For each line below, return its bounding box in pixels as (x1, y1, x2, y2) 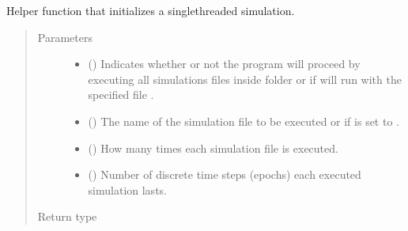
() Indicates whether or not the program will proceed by (88, 55, 361, 72)
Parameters (37, 28, 93, 45)
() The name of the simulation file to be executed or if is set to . (88, 112, 399, 129)
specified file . (88, 86, 154, 103)
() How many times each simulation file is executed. (88, 139, 338, 156)
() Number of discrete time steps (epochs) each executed (88, 166, 361, 183)
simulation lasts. (88, 181, 167, 198)
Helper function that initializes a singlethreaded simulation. (6, 2, 295, 18)
